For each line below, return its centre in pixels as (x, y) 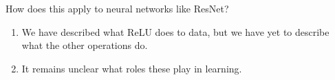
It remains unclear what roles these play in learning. (132, 68)
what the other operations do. (85, 45)
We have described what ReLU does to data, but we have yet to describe (175, 31)
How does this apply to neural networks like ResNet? (117, 8)
